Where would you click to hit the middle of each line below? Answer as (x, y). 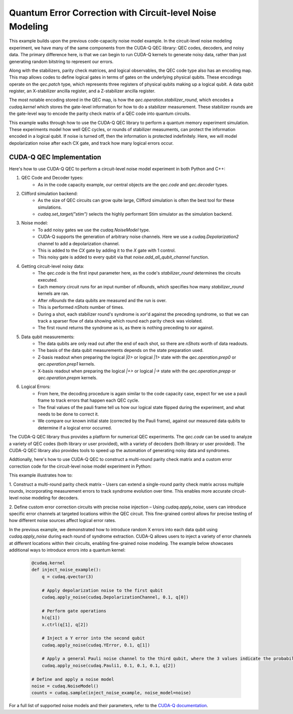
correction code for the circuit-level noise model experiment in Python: (80, 466)
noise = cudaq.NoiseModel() (65, 686)
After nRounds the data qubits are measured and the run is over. (102, 300)
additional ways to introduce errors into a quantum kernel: (67, 550)
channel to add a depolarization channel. (79, 243)
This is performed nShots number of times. (81, 307)
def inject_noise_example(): (66, 570)
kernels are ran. (53, 294)
